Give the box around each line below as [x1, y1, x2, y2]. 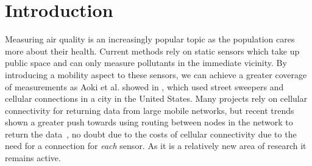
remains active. [5, 151, 61, 164]
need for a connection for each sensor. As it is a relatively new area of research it [5, 139, 307, 152]
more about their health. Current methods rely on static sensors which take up [5, 44, 300, 57]
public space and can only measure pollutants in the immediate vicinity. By [5, 56, 287, 69]
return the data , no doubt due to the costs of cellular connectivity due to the [5, 127, 297, 140]
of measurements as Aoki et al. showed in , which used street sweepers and [5, 80, 284, 93]
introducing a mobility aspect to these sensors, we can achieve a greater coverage [5, 68, 307, 81]
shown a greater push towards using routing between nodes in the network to [5, 116, 293, 128]
